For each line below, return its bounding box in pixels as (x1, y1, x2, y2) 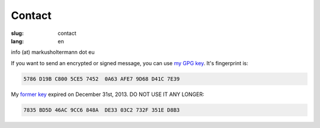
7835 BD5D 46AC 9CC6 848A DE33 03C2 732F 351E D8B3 (23, 107, 180, 113)
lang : (11, 37, 24, 44)
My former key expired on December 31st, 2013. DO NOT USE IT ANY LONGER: (11, 91, 204, 98)
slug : (11, 30, 24, 37)
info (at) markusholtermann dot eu (11, 49, 95, 56)
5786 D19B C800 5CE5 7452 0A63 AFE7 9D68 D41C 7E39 (23, 75, 180, 82)
